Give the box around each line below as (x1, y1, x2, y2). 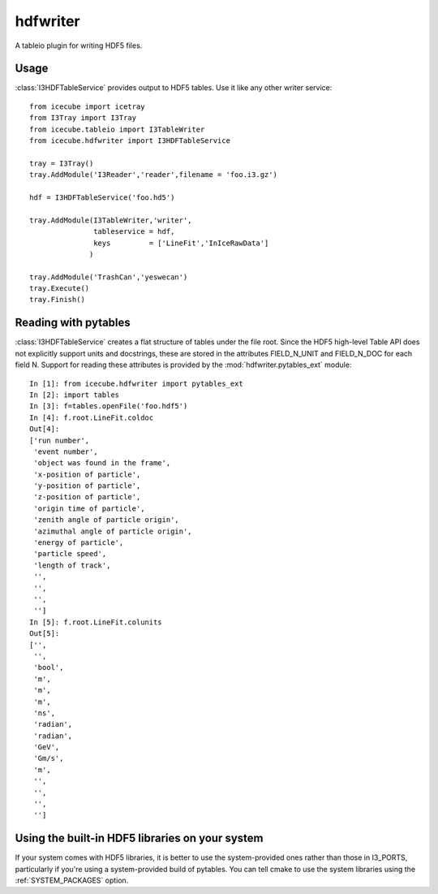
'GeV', (33, 743, 60, 752)
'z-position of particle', (33, 492, 141, 502)
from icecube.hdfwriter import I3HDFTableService (29, 136, 231, 145)
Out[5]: (29, 629, 60, 638)
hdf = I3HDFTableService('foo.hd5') (29, 192, 175, 202)
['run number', (29, 435, 90, 445)
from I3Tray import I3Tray (29, 114, 137, 123)
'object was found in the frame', (33, 459, 171, 468)
